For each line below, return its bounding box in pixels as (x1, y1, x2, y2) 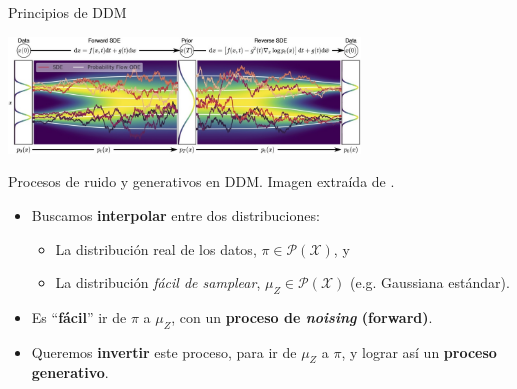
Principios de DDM (8, 2, 127, 22)
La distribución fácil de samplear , (55, 272, 261, 293)
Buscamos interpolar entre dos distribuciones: (31, 204, 320, 225)
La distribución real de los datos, (55, 238, 257, 259)
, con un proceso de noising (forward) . (171, 306, 433, 327)
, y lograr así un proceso (341, 341, 497, 362)
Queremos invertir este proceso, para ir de (31, 341, 297, 362)
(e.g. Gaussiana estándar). (350, 272, 510, 293)
